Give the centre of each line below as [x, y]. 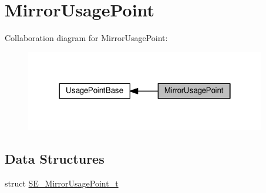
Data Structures [55, 159]
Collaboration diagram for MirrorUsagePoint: [86, 38]
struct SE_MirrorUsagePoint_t [62, 183]
